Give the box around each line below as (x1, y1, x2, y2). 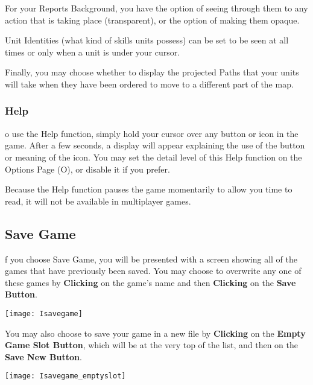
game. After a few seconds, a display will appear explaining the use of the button (5, 139, 305, 151)
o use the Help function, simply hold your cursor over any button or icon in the (5, 127, 299, 139)
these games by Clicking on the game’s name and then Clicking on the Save (5, 276, 296, 288)
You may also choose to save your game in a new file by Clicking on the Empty (5, 326, 306, 339)
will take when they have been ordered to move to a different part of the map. (5, 77, 294, 90)
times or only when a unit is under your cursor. (5, 45, 180, 58)
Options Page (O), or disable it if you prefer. (5, 162, 170, 175)
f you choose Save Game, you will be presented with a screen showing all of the (5, 252, 297, 265)
